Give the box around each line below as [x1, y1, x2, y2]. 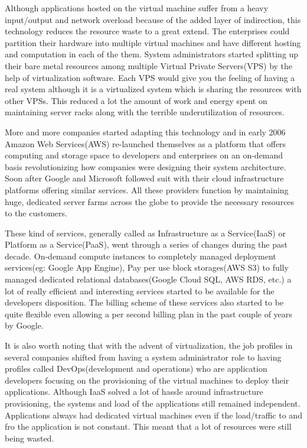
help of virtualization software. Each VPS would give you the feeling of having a [5, 71, 295, 83]
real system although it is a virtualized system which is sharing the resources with [5, 83, 302, 95]
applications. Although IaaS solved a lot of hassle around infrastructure [5, 385, 263, 398]
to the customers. [5, 207, 67, 219]
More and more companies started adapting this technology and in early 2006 [5, 125, 286, 138]
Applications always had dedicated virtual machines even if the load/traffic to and [5, 408, 302, 421]
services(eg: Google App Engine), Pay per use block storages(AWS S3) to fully [5, 261, 289, 274]
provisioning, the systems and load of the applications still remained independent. [5, 397, 301, 409]
